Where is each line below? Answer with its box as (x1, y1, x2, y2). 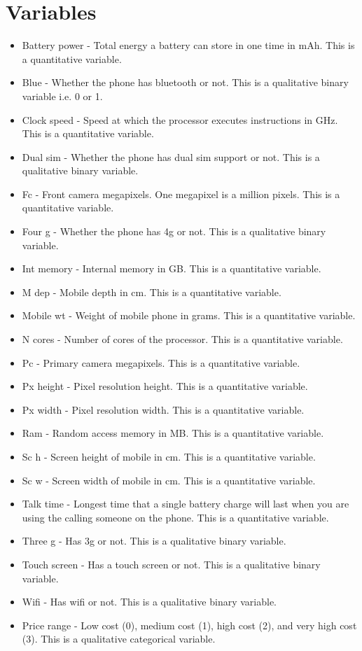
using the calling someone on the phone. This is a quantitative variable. (22, 510, 329, 524)
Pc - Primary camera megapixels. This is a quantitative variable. (22, 355, 300, 370)
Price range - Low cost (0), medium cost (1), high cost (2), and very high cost (22, 617, 357, 632)
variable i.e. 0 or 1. (22, 88, 103, 103)
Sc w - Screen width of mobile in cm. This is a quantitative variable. (22, 472, 316, 487)
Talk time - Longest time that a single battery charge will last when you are (22, 496, 349, 511)
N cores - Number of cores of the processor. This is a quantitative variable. (22, 332, 343, 346)
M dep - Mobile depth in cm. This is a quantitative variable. (22, 284, 281, 299)
